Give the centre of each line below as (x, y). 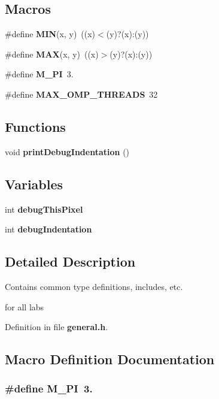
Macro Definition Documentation (110, 359)
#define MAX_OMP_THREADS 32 (81, 94)
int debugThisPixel (44, 209)
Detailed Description (70, 262)
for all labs (25, 306)
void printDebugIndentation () (67, 151)
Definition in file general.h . (57, 327)
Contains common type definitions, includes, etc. (94, 286)
